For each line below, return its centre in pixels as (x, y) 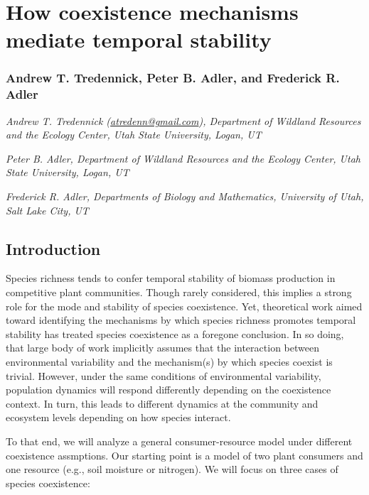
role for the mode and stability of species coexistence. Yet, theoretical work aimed (184, 306)
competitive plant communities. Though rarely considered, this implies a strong (179, 292)
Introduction (53, 248)
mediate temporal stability (139, 39)
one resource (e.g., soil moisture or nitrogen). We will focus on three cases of (172, 469)
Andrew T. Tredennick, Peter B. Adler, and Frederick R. (173, 78)
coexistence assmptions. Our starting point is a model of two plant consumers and (184, 455)
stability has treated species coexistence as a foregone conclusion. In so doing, (175, 333)
